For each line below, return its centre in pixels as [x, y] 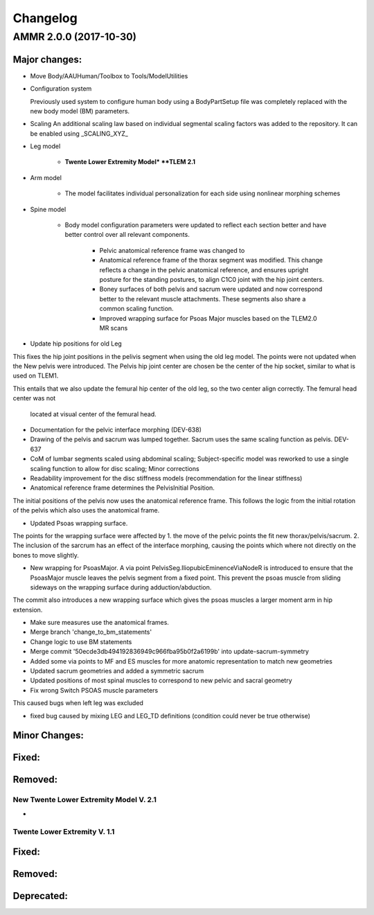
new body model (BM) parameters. [80, 111]
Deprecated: [41, 896]
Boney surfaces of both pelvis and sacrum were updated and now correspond [211, 289]
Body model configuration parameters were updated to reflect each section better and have [196, 225]
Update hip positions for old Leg [76, 344]
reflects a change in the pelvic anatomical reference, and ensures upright [204, 269]
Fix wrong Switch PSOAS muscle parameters [94, 690]
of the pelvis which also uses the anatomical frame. [86, 510]
